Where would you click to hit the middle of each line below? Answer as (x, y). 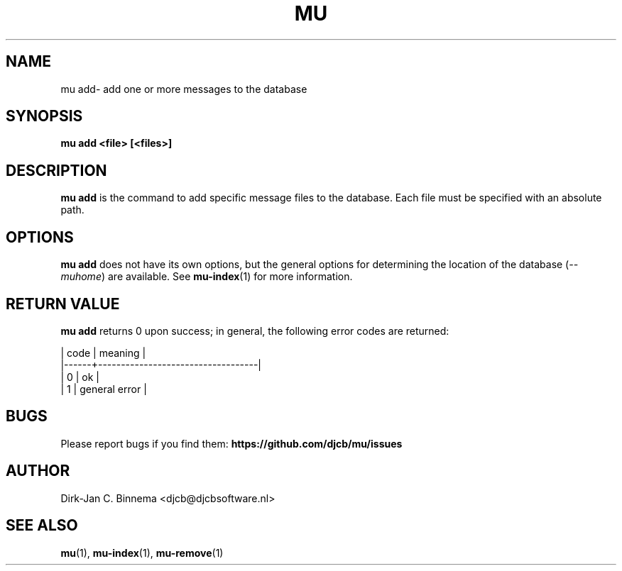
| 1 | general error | (104, 389)
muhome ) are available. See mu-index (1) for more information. (207, 277)
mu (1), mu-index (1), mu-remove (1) (142, 553)
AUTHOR (38, 471)
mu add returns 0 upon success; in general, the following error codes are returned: (255, 331)
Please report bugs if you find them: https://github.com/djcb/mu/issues (231, 443)
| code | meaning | (103, 353)
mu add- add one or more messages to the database (184, 89)
